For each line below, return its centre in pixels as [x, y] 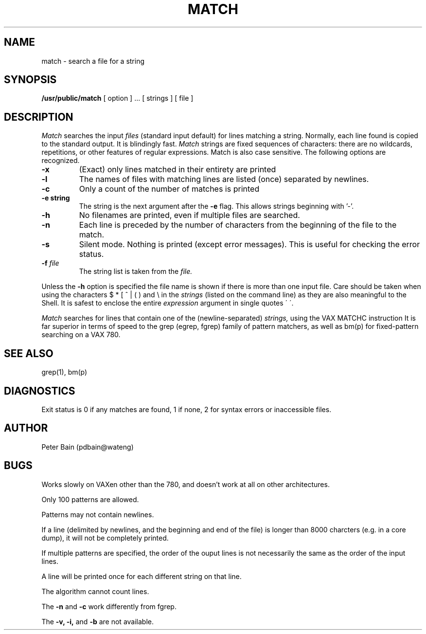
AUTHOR [26, 428]
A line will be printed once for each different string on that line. [142, 576]
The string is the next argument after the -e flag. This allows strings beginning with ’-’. [216, 206]
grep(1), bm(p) [64, 372]
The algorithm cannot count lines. [95, 591]
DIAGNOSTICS [40, 391]
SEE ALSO [29, 353]
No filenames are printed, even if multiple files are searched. [189, 215]
